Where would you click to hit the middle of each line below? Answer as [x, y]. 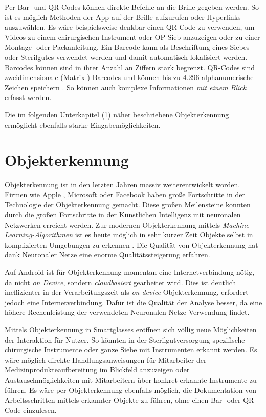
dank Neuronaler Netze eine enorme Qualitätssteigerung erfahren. [107, 255]
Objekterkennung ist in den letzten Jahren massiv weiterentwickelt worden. [123, 184]
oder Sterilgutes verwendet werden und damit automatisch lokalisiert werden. [126, 57]
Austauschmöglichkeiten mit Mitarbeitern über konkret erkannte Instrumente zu [131, 379]
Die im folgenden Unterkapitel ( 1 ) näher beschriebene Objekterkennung [117, 114]
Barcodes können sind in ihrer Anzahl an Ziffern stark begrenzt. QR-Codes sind [130, 67]
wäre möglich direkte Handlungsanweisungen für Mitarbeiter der [106, 359]
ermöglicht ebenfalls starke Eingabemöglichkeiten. [83, 124]
